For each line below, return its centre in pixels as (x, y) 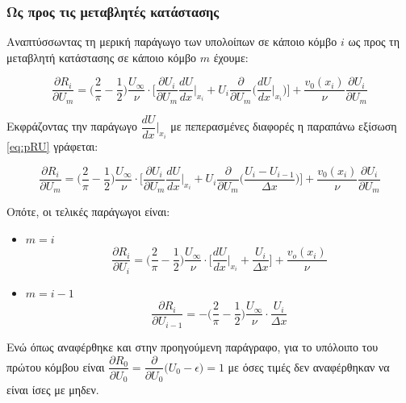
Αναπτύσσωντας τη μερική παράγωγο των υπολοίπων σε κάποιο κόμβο (172, 42)
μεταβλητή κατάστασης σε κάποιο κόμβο (102, 57)
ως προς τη (374, 42)
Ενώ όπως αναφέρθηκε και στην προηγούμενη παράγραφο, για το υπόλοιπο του (193, 346)
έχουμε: (231, 57)
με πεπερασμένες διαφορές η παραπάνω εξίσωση (284, 126)
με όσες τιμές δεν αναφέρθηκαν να (309, 366)
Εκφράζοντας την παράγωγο (72, 126)
